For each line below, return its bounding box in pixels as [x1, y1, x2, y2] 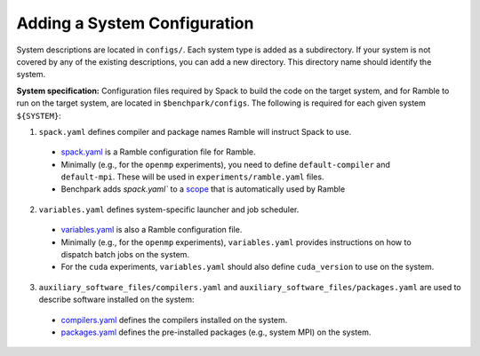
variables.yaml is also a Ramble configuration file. [60, 225, 243, 235]
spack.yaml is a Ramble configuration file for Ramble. [60, 146, 257, 157]
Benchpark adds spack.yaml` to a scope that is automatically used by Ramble [60, 184, 346, 194]
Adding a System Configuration [16, 13, 254, 33]
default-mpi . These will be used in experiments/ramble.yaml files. [60, 171, 324, 182]
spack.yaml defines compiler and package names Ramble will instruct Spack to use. [38, 126, 352, 137]
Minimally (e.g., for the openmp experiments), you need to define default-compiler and [60, 159, 390, 170]
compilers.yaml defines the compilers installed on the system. [60, 314, 288, 325]
